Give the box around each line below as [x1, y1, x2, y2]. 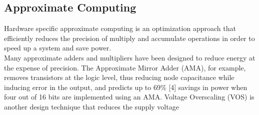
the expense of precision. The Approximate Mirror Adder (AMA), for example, [4, 62, 246, 72]
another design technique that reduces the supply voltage [4, 101, 179, 111]
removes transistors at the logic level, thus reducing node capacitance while [4, 72, 234, 82]
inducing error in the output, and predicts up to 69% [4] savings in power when [4, 81, 247, 92]
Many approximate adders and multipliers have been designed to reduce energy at [4, 52, 255, 62]
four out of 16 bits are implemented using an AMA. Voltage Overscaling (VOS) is [4, 91, 254, 102]
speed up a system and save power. [4, 42, 111, 53]
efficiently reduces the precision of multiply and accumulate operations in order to [4, 32, 255, 43]
